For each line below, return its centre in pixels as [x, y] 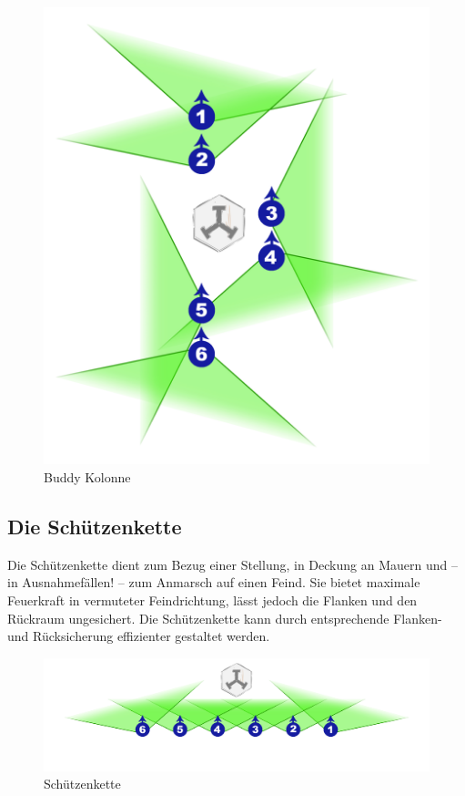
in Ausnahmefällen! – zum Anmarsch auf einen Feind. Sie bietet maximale [214, 582]
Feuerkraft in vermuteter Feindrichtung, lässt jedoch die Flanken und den [212, 600]
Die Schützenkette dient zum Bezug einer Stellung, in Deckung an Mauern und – [232, 564]
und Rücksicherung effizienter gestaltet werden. [139, 636]
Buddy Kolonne [87, 476]
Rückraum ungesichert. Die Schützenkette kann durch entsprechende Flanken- [225, 618]
